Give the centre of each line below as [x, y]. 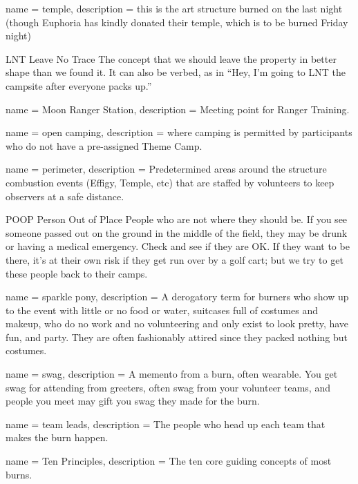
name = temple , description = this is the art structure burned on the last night [174, 8]
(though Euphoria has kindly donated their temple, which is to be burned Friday [177, 22]
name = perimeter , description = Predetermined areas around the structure [166, 169]
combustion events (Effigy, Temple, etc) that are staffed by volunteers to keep [170, 182]
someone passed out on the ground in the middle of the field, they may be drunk [177, 232]
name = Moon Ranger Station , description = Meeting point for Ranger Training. [178, 109]
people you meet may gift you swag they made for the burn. [133, 401]
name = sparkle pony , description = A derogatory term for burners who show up [177, 297]
